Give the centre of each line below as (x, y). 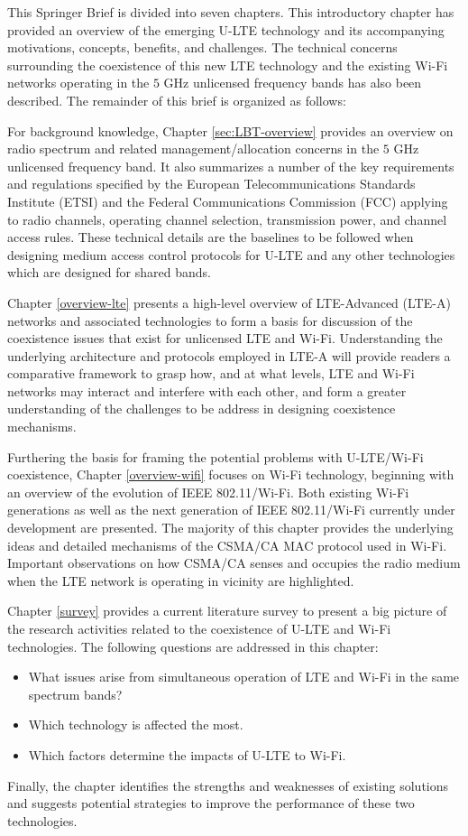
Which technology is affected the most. (136, 725)
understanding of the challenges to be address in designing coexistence (202, 409)
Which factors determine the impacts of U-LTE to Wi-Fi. (187, 754)
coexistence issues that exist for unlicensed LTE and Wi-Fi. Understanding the (225, 338)
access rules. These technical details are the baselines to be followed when (211, 237)
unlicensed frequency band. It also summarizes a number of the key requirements (231, 166)
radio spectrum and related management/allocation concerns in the (193, 149)
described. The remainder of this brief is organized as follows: (177, 100)
